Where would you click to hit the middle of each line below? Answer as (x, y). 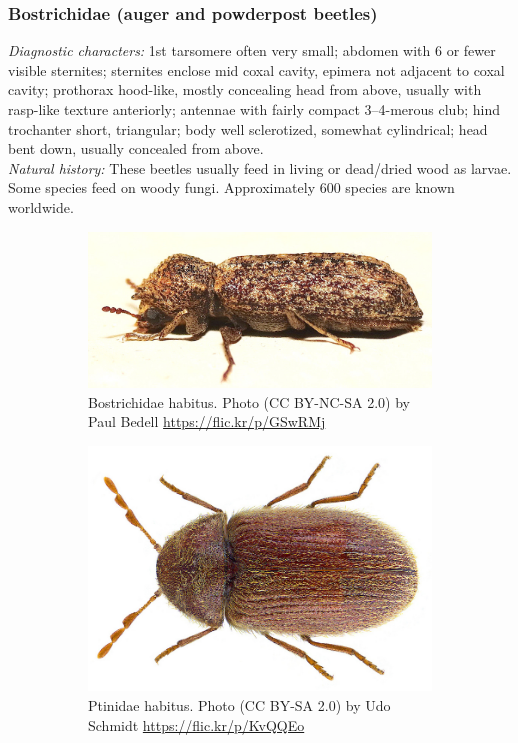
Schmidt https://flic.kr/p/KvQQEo (196, 724)
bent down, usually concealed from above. (136, 148)
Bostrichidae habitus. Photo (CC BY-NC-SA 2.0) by (249, 401)
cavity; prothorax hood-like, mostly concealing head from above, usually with (245, 89)
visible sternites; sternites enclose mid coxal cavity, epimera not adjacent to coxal (256, 69)
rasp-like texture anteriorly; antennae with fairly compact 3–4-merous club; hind (254, 109)
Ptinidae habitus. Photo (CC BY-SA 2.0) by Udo (239, 705)
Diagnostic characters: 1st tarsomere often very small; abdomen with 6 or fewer (252, 50)
